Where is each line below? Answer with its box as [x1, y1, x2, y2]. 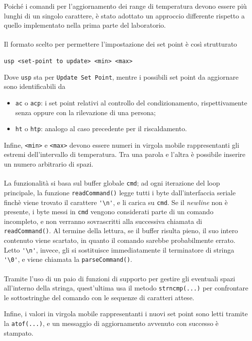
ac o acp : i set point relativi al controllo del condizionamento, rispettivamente [15, 97, 247, 107]
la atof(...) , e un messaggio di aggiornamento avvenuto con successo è [4, 318, 219, 328]
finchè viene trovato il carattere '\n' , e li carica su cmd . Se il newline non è [4, 197, 228, 207]
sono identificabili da [4, 81, 66, 91]
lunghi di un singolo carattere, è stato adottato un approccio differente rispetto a [4, 10, 245, 20]
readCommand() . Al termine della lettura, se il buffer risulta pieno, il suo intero [4, 225, 238, 236]
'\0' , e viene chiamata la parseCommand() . [4, 254, 133, 264]
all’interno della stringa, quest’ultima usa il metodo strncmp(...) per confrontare [4, 283, 249, 293]
